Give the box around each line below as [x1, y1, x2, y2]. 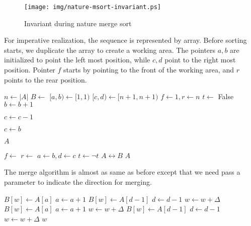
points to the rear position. [4, 74, 87, 85]
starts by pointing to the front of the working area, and [63, 64, 234, 75]
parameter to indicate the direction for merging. [4, 177, 152, 187]
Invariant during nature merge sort [24, 18, 132, 28]
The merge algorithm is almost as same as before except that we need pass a [4, 167, 240, 177]
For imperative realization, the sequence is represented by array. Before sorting [4, 35, 247, 45]
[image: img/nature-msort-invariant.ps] [24, 4, 161, 11]
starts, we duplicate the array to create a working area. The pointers [4, 44, 216, 55]
